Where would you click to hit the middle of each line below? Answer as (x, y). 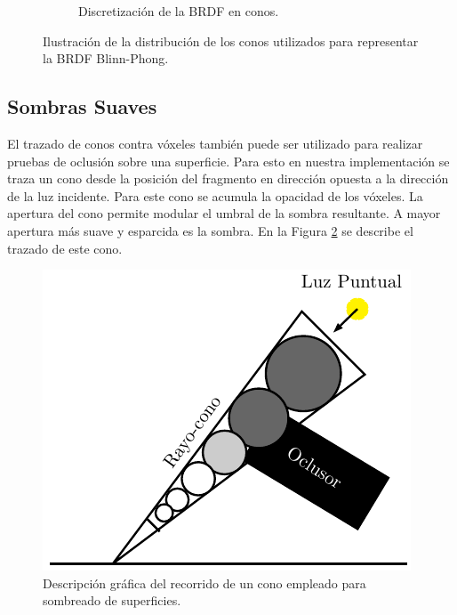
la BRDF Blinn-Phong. (106, 58)
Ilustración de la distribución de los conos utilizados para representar (231, 40)
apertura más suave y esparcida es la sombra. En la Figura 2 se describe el (210, 230)
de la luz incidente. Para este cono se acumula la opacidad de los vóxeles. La (215, 195)
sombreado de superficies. (112, 600)
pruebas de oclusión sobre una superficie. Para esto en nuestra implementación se (228, 161)
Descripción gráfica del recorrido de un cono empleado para (204, 583)
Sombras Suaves (82, 106)
